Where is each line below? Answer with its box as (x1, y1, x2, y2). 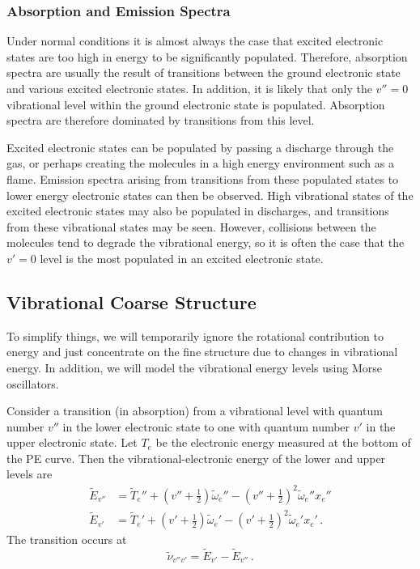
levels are (6, 465, 53, 482)
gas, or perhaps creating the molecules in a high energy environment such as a (6, 155, 394, 172)
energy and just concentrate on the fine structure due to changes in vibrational (6, 343, 398, 360)
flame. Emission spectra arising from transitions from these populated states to (6, 170, 399, 187)
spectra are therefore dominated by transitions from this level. (6, 112, 315, 129)
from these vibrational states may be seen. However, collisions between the (6, 218, 376, 235)
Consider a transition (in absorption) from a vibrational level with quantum (6, 402, 383, 419)
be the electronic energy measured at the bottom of (155, 434, 411, 451)
